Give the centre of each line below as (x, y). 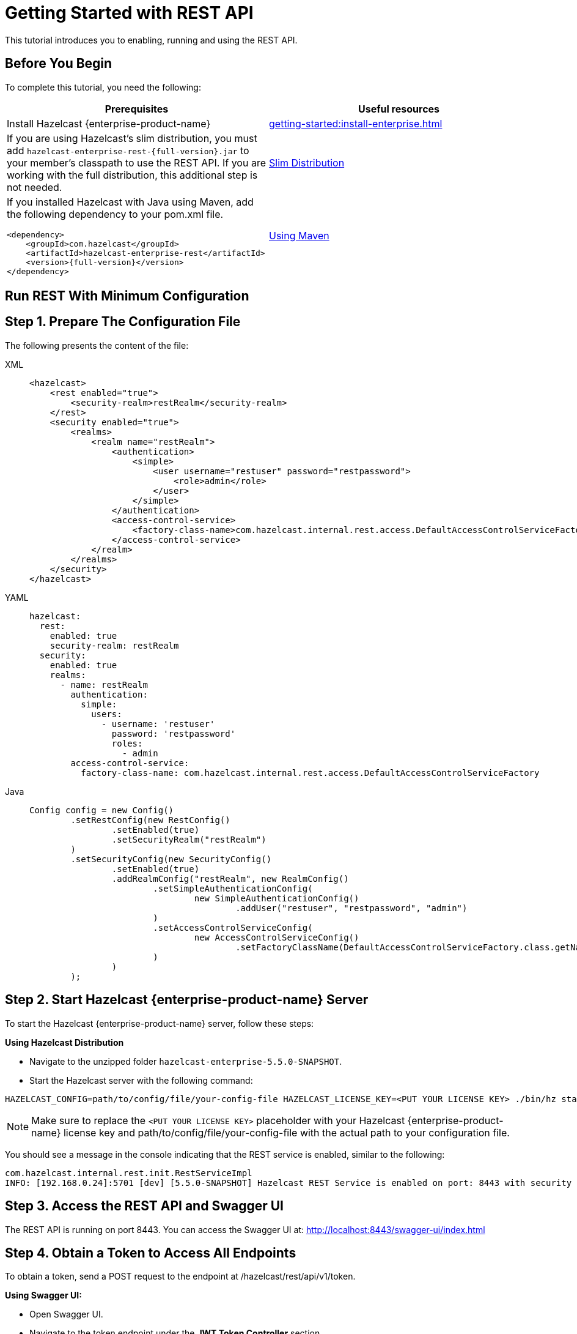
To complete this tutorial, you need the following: (103, 87)
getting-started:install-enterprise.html (356, 123)
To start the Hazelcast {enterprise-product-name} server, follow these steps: (160, 1023)
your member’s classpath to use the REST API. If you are (136, 162)
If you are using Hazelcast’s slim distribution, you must (132, 138)
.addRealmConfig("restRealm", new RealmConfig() (230, 878)
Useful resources (399, 109)
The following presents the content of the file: (97, 345)
